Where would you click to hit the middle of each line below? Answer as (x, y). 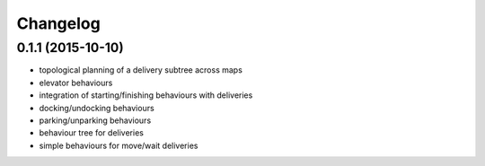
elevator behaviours (76, 83)
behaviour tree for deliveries (91, 133)
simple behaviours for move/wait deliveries (119, 145)
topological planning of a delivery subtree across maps (141, 70)
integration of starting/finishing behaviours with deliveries (146, 95)
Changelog (58, 23)
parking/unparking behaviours (95, 120)
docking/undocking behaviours (97, 108)
